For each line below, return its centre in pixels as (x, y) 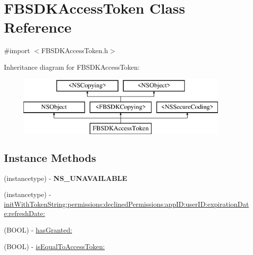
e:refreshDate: (25, 213)
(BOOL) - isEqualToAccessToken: (54, 246)
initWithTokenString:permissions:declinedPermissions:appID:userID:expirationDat (126, 204)
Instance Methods (50, 157)
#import (17, 50)
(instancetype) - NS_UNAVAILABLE (66, 178)
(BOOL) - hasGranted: (38, 230)
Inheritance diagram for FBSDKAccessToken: (72, 67)
